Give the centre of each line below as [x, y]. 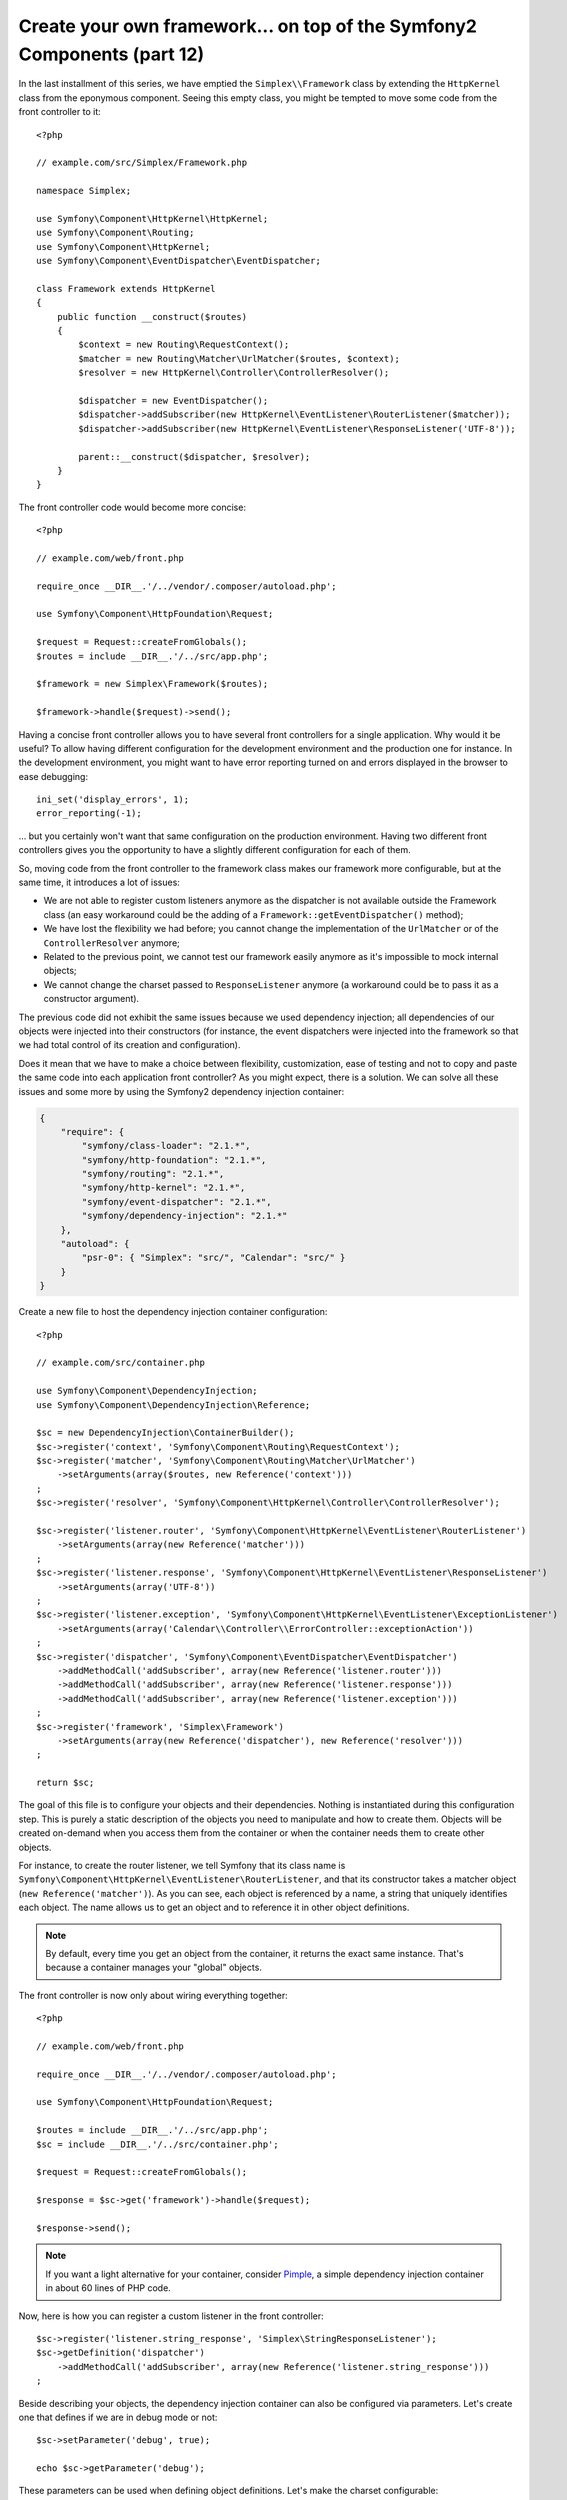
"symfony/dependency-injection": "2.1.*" [184, 1216]
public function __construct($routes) [152, 316]
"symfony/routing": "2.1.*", [153, 1174]
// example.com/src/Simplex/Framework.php [142, 163]
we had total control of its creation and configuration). [129, 1045]
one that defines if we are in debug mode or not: [118, 2417]
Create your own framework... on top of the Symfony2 [247, 26]
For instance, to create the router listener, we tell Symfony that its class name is [182, 1866]
